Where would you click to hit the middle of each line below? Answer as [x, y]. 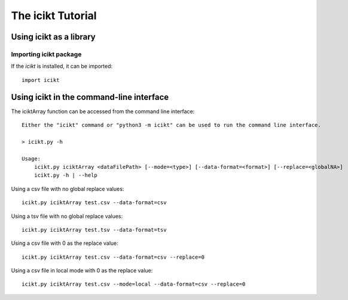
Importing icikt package [46, 54]
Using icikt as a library [53, 37]
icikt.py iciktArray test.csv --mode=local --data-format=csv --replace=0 [134, 284]
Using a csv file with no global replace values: [68, 189]
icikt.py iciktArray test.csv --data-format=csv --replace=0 [113, 257]
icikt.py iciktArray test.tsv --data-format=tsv [94, 230]
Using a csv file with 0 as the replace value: [65, 243]
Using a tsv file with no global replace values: [67, 216]
